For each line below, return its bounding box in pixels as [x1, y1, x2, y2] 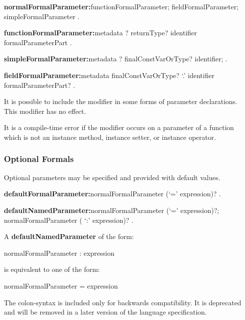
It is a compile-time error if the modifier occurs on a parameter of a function [4, 122, 234, 133]
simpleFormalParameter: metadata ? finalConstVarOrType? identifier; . [4, 53, 227, 64]
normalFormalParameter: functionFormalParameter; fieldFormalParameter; [4, 1, 239, 11]
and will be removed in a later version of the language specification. [4, 307, 207, 317]
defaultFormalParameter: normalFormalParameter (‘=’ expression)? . [4, 188, 221, 199]
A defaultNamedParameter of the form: [4, 231, 134, 241]
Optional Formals [4, 153, 74, 165]
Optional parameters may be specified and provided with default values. [4, 172, 220, 182]
